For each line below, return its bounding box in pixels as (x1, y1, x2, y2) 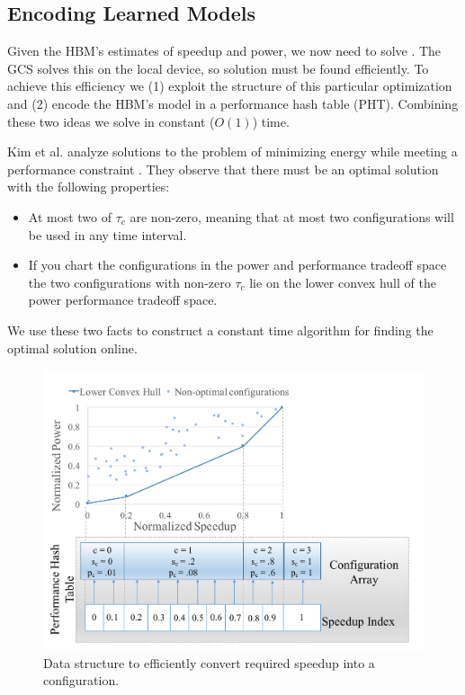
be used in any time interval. (28, 225, 187, 244)
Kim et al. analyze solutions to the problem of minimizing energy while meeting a (7, 142, 458, 161)
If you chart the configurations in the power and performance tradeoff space (28, 255, 447, 274)
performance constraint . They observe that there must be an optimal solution (7, 159, 439, 178)
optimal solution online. (7, 338, 138, 357)
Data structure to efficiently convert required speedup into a (43, 653, 375, 672)
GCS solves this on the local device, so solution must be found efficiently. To (7, 58, 429, 77)
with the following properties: (7, 177, 170, 196)
